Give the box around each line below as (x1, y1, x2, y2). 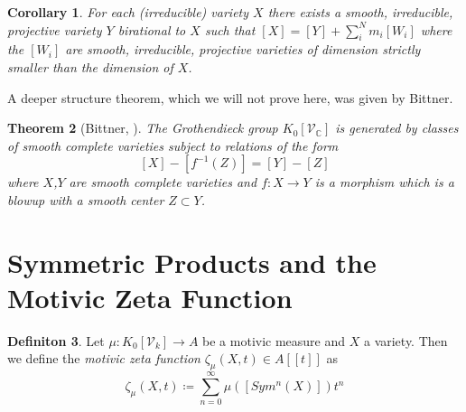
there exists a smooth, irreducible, (267, 3, 453, 21)
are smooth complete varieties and (69, 173, 257, 192)
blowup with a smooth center (7, 190, 164, 209)
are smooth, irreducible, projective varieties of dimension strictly (65, 40, 421, 59)
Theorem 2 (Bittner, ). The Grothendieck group (7, 118, 278, 137)
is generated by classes (335, 118, 459, 137)
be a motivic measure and (202, 331, 346, 350)
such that (204, 20, 256, 39)
